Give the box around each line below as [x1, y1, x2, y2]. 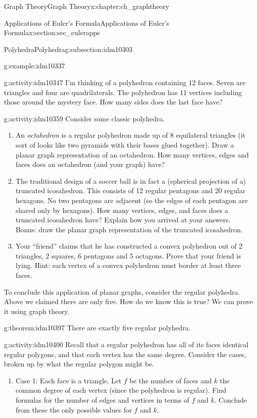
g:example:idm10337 [4, 60, 65, 71]
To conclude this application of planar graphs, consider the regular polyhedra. [4, 286, 240, 297]
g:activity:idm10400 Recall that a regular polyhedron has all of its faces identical [4, 339, 249, 350]
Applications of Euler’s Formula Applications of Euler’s [4, 17, 170, 28]
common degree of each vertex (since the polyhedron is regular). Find [15, 385, 226, 395]
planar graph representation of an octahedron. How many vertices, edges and [15, 149, 249, 159]
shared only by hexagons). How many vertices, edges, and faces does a [15, 205, 228, 215]
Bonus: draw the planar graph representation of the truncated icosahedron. [15, 224, 243, 234]
